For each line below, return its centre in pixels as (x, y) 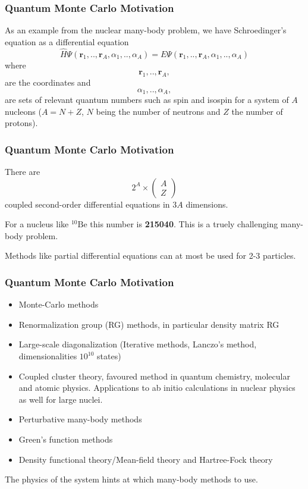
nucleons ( (23, 111)
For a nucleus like (37, 224)
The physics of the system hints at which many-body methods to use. (131, 479)
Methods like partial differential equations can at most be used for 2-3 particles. (150, 256)
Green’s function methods (66, 439)
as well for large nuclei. (61, 399)
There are (23, 172)
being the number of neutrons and (158, 111)
